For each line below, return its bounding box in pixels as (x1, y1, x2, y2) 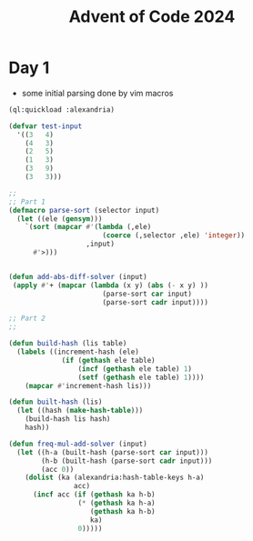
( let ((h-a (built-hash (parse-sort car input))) (16, 447, 208, 456)
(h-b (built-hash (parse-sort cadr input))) (41, 456, 213, 466)
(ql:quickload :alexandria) (8, 105, 116, 115)
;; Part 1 (8, 197, 46, 206)
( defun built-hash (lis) (8, 397, 103, 406)
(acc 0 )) (41, 465, 75, 474)
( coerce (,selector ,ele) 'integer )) (102, 231, 246, 240)
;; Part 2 (8, 314, 46, 324)
